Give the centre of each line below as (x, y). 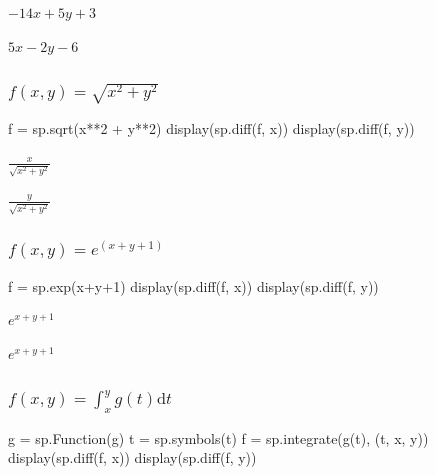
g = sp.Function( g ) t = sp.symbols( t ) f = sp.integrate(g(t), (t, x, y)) (218, 437)
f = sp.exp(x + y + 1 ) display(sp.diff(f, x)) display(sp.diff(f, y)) (193, 285)
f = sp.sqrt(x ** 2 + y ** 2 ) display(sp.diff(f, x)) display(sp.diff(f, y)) (211, 128)
